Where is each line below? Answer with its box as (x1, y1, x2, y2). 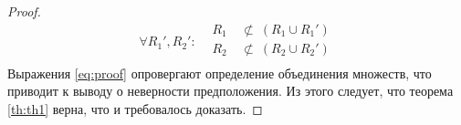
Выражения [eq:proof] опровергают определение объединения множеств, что (7, 63, 432, 82)
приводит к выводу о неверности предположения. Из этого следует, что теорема (7, 81, 454, 100)
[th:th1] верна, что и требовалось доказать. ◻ (7, 99, 263, 118)
